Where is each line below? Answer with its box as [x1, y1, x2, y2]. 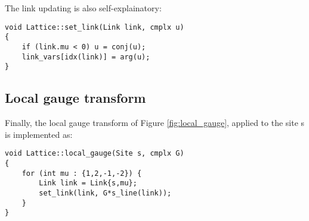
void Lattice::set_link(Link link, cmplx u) [5, 23, 184, 31]
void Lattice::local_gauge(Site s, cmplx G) [5, 149, 184, 158]
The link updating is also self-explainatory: [5, 2, 162, 14]
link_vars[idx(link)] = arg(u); [21, 52, 150, 61]
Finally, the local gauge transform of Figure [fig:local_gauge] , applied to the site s [5, 116, 305, 129]
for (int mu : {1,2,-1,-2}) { [21, 169, 142, 178]
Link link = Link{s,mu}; [39, 179, 137, 188]
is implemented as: [5, 128, 73, 140]
